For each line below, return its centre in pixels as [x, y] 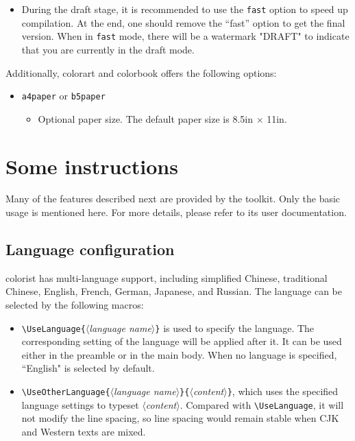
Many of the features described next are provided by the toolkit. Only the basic [173, 199]
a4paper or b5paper [63, 96]
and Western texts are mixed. [84, 431]
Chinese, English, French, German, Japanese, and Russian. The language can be [174, 291]
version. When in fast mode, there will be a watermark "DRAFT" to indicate [185, 36]
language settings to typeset [80, 404]
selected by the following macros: [75, 305]
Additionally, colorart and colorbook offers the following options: [141, 72]
